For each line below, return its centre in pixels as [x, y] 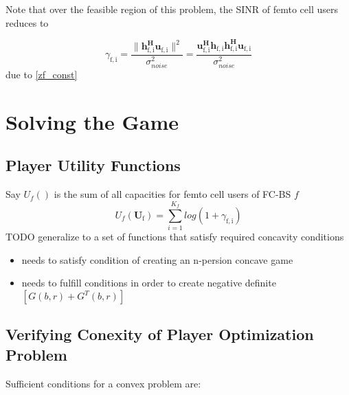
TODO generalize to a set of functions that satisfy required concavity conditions [175, 237]
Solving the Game [92, 121]
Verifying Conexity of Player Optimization [160, 334]
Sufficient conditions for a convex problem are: [103, 383]
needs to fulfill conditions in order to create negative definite [149, 283]
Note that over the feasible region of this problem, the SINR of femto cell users [172, 9]
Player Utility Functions [93, 165]
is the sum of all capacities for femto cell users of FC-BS [172, 194]
